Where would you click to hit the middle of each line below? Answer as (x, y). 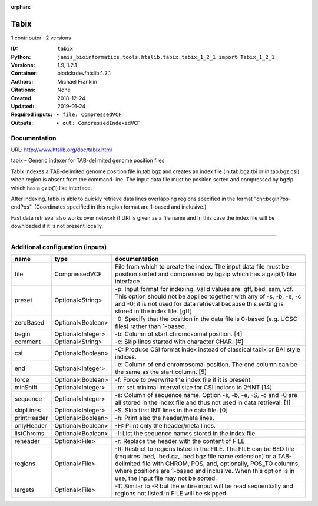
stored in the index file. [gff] (154, 311)
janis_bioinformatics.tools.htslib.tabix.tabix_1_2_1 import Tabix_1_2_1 (166, 57)
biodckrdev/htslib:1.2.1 (84, 73)
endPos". (22, 207)
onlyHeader (31, 426)
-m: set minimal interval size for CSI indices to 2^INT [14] (193, 388)
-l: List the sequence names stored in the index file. (186, 434)
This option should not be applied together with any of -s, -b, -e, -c (208, 296)
